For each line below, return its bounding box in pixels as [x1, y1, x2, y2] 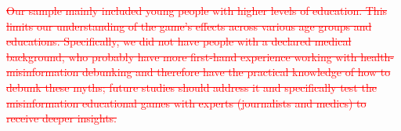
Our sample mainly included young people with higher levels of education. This [6, 2, 388, 18]
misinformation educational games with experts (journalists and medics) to [6, 94, 367, 111]
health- [360, 48, 395, 64]
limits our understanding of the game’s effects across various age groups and [6, 17, 372, 34]
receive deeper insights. [6, 110, 117, 126]
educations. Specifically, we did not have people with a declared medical [6, 33, 352, 49]
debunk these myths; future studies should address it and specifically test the [6, 78, 377, 95]
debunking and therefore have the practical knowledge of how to [81, 64, 391, 80]
